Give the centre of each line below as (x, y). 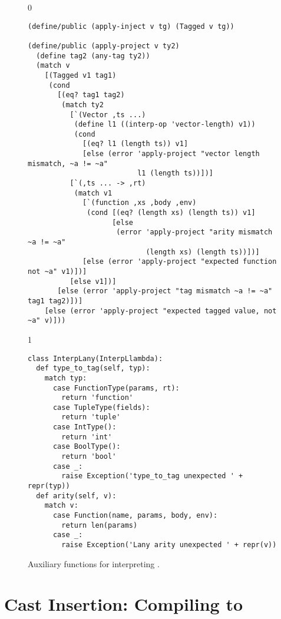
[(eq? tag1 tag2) (91, 95)
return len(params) (100, 525)
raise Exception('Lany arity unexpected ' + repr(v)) (169, 545)
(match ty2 (82, 105)
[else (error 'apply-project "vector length (171, 154)
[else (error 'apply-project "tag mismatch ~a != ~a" (165, 291)
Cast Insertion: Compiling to (124, 604)
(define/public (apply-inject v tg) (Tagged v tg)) (131, 26)
